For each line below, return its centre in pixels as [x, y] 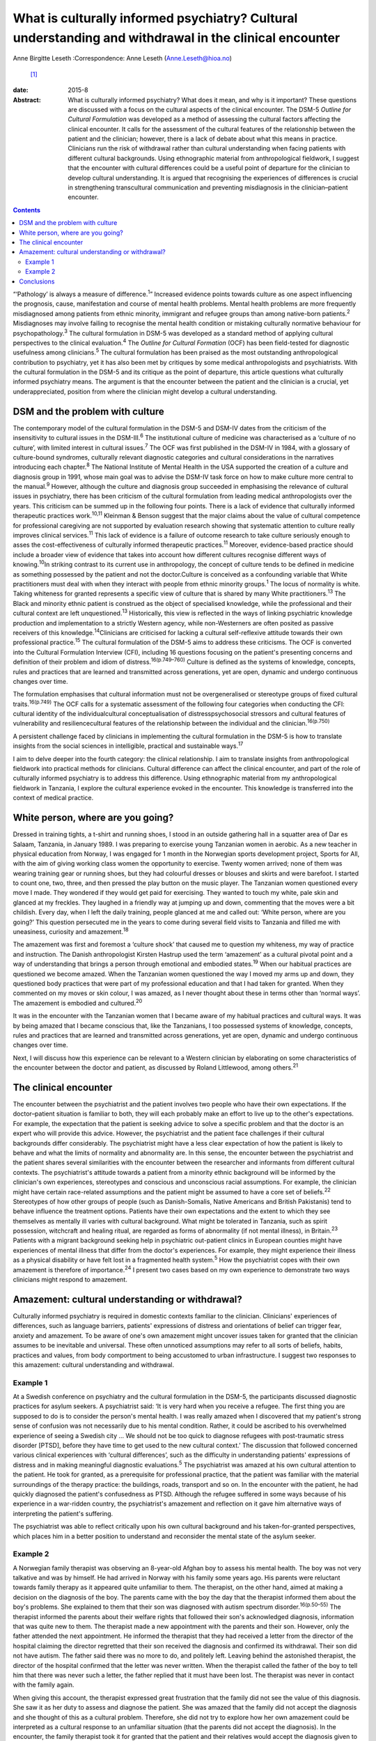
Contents [27, 210]
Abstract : [27, 100]
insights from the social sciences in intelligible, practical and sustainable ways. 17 [128, 745]
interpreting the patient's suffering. [63, 1513]
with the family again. [44, 1685]
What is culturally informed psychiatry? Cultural [155, 18]
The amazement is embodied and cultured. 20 [78, 1002]
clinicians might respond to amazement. [70, 1280]
